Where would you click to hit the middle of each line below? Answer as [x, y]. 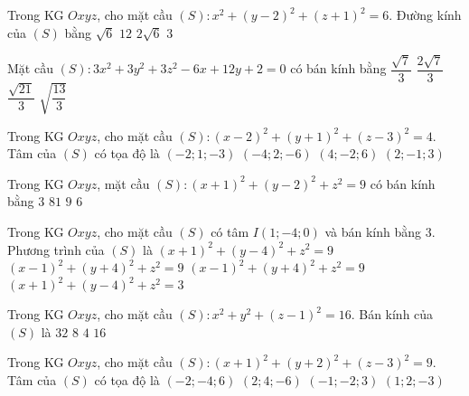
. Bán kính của [392, 314]
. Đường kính [425, 14]
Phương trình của [56, 249]
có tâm [230, 231]
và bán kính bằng [373, 231]
